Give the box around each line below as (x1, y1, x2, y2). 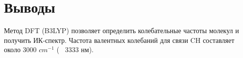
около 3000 (4, 44, 37, 55)
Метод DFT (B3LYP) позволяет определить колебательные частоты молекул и (4, 25, 239, 36)
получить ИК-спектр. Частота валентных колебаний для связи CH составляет (4, 35, 235, 45)
